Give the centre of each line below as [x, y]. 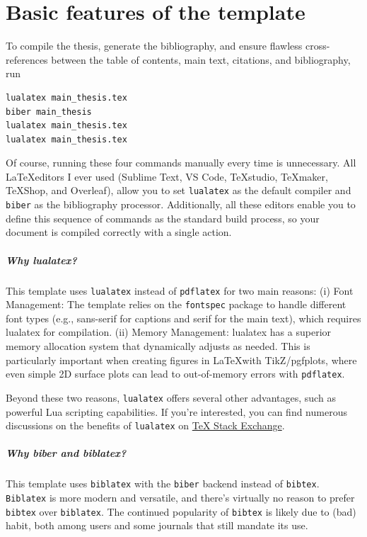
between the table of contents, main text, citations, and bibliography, [201, 59]
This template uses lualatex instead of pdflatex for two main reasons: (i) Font [180, 290]
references [27, 59]
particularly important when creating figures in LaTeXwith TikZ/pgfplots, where [181, 360]
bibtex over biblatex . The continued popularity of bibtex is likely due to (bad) [181, 511]
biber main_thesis [49, 112]
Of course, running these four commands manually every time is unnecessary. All [181, 163]
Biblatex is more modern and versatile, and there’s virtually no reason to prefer [180, 497]
